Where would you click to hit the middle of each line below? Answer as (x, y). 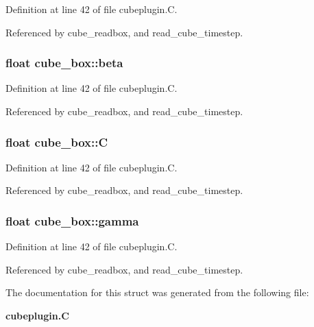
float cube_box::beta (64, 63)
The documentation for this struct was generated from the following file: (157, 292)
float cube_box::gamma (72, 220)
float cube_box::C (57, 142)
